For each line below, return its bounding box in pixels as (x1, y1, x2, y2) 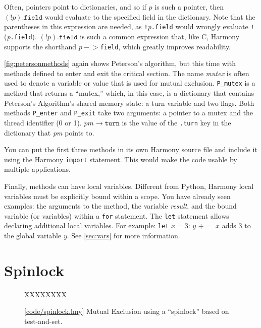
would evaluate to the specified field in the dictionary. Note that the (44, 11, 255, 22)
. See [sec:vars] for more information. (67, 230, 180, 241)
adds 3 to (222, 220, 251, 231)
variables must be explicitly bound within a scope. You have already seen (4, 190, 231, 201)
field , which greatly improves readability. (100, 41, 231, 51)
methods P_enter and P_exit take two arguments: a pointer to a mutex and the (4, 107, 253, 118)
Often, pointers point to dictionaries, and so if (4, 2, 146, 12)
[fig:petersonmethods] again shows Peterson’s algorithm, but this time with (4, 58, 236, 69)
